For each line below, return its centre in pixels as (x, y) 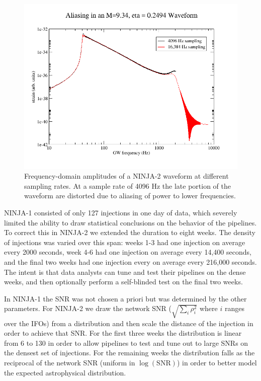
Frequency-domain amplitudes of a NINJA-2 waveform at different (126, 176)
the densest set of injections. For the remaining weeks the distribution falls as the (129, 353)
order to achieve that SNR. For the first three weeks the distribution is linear (123, 333)
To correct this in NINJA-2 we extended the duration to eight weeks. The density (130, 232)
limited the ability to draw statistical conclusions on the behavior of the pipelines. (130, 222)
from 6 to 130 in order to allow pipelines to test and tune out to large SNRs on (126, 342)
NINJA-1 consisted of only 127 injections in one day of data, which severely (121, 212)
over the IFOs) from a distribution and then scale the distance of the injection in (129, 323)
